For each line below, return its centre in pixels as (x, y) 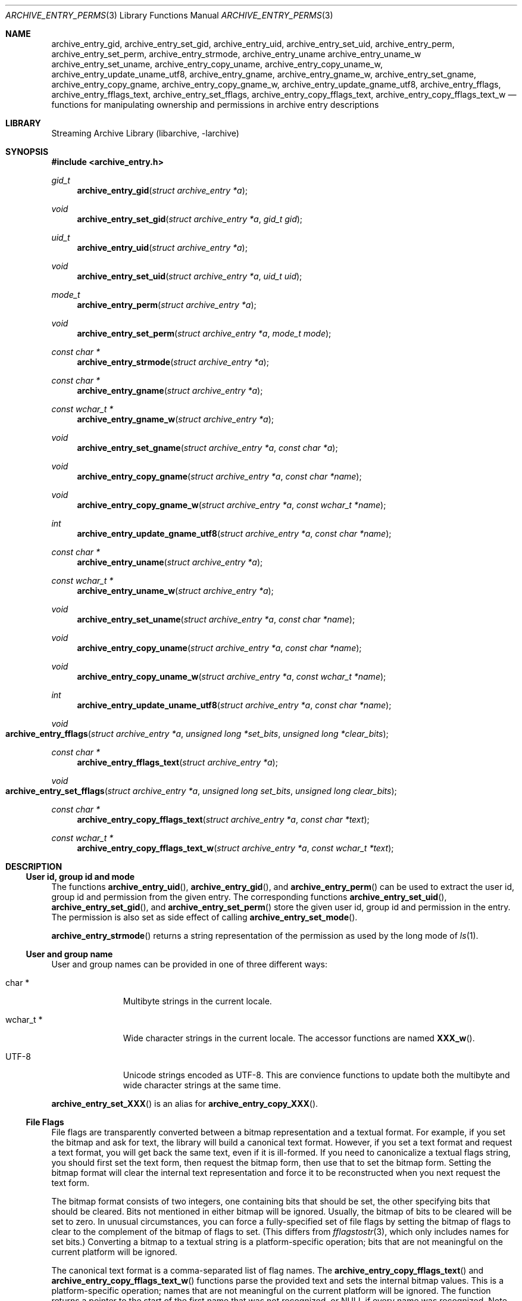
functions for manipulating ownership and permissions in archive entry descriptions (215, 105)
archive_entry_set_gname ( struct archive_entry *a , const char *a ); (207, 448)
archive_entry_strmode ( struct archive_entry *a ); (173, 362)
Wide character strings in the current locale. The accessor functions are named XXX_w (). (299, 1038)
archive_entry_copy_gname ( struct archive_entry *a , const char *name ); (219, 476)
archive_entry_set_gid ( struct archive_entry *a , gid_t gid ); (190, 219)
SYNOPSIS (27, 152)
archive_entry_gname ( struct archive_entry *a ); (170, 390)
